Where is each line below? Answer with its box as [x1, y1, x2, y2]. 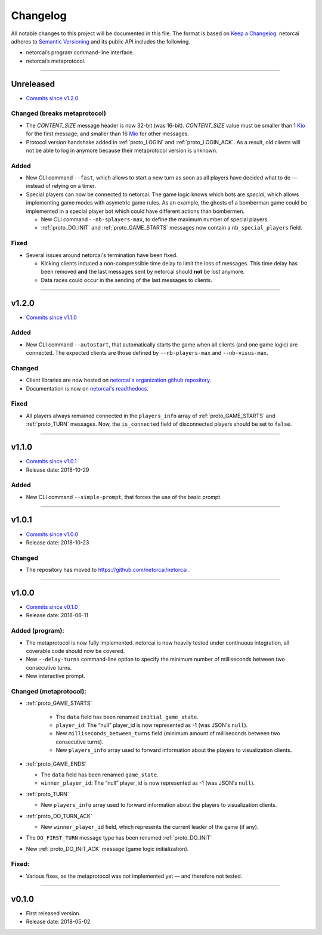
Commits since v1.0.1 [26, 458, 77, 465]
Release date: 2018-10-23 [26, 538, 89, 546]
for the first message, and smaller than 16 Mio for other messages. [26, 130, 190, 137]
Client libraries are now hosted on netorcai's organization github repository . [26, 376, 212, 384]
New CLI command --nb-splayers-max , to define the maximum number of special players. [41, 216, 269, 223]
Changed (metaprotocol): [11, 687, 86, 695]
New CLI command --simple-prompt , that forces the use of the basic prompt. [26, 493, 222, 500]
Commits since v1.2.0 [26, 94, 79, 101]
